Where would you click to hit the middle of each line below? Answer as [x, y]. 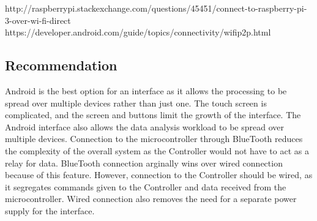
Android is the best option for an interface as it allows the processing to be [146, 90]
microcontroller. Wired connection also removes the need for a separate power [151, 199]
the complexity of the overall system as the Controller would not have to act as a [157, 150]
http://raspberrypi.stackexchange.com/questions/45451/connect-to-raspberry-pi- [156, 8]
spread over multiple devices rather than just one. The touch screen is [136, 103]
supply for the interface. [50, 210]
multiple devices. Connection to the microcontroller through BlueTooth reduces [154, 139]
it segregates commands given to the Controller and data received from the [146, 186]
